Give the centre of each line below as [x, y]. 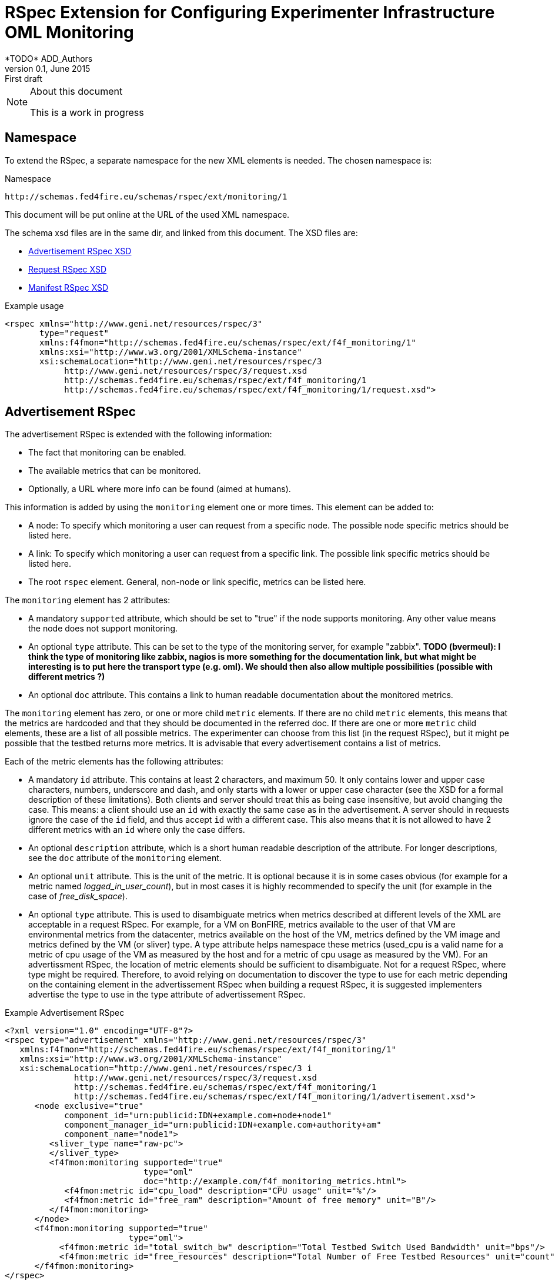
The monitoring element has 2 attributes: [88, 600]
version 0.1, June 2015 [48, 68]
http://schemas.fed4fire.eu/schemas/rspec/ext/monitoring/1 [146, 196]
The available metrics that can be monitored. [115, 471]
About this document [76, 91]
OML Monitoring [69, 32]
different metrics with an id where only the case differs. [137, 830]
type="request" [74, 333]
